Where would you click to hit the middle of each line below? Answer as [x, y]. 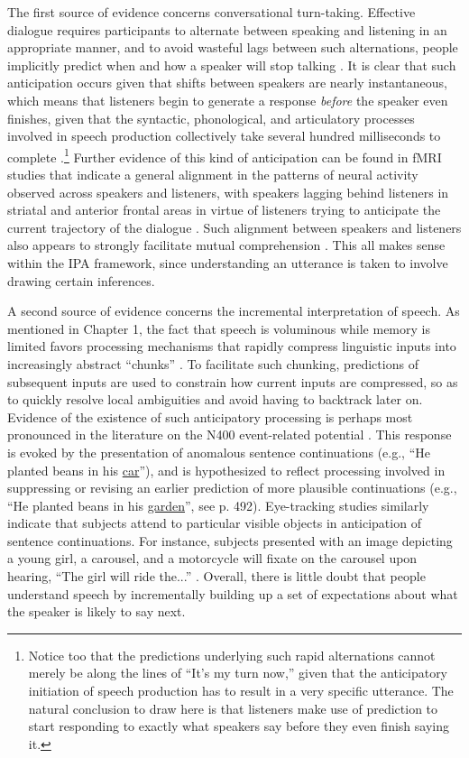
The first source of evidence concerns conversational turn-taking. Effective [212, 12]
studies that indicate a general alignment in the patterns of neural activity [213, 174]
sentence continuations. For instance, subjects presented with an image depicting [230, 540]
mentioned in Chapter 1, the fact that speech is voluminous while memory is [219, 328]
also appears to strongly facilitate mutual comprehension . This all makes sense [226, 245]
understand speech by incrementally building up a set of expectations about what [233, 593]
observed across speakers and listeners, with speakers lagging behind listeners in [228, 192]
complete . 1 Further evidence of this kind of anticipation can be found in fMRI [225, 155]
